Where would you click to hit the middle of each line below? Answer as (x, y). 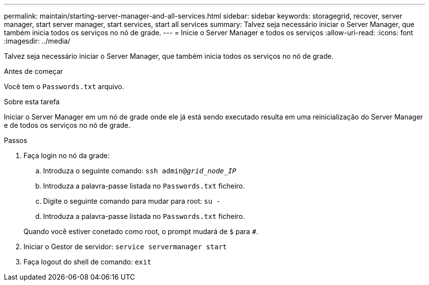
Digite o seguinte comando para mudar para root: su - (132, 201)
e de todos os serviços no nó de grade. (67, 125)
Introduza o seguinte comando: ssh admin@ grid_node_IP (140, 171)
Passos (16, 140)
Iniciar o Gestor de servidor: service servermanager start (125, 247)
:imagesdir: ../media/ (37, 41)
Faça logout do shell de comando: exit (87, 262)
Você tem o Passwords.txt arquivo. (64, 86)
